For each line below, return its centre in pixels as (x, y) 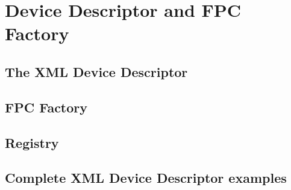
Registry (32, 142)
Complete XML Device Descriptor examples (146, 178)
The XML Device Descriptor (96, 71)
